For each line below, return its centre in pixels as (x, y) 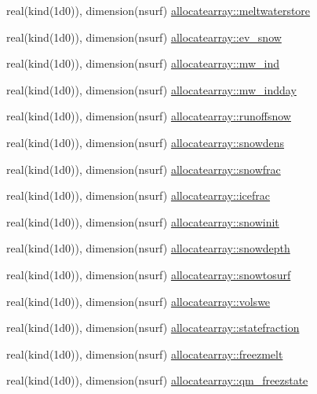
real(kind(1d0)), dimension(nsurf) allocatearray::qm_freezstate (157, 380)
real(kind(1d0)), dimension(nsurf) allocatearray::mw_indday (151, 89)
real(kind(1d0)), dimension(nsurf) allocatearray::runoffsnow (149, 116)
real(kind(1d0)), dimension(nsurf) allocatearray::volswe (138, 301)
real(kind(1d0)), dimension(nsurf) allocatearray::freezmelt (145, 353)
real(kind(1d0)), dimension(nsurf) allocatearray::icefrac (138, 195)
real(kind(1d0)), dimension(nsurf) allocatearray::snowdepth (148, 248)
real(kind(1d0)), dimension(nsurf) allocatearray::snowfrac (144, 169)
